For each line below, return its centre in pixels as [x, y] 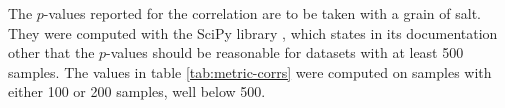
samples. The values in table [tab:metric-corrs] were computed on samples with [250, 71]
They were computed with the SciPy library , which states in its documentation [253, 32]
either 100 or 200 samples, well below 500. [137, 91]
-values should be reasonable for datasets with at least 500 [285, 52]
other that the [51, 52]
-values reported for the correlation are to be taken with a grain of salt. [262, 13]
